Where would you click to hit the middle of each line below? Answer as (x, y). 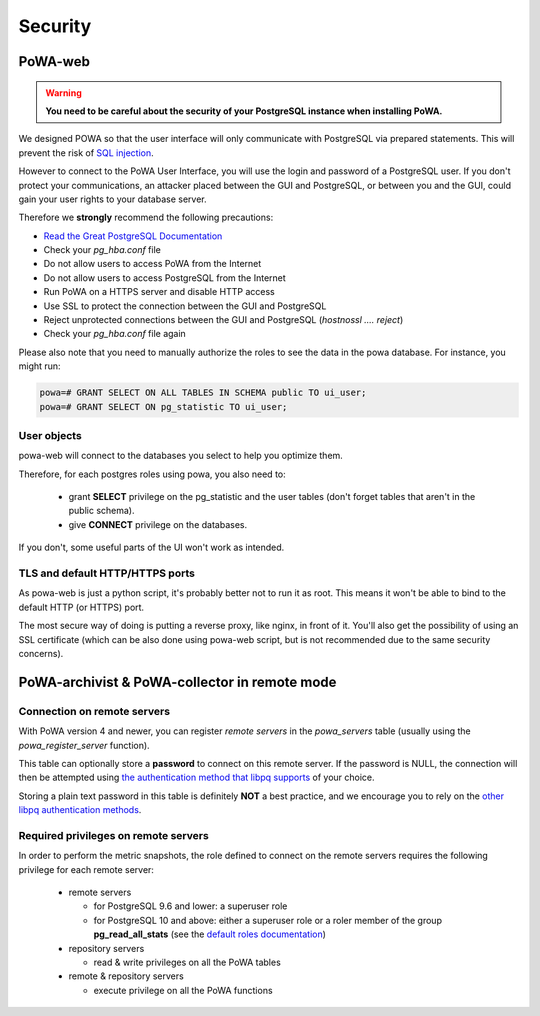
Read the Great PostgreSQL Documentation (133, 236)
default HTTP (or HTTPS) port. (81, 607)
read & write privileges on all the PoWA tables (187, 962)
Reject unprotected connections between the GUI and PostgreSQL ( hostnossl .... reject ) (223, 320)
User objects (50, 435)
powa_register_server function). (84, 745)
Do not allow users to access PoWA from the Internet (152, 264)
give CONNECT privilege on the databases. (158, 524)
